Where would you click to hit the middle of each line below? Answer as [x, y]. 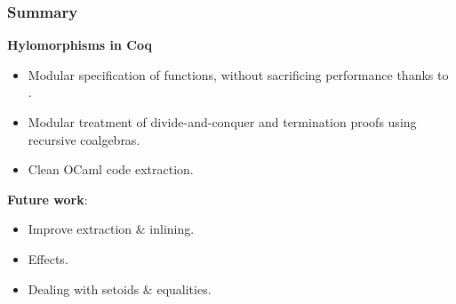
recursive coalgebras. [84, 139]
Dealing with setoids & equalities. [120, 288]
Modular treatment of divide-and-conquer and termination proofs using [222, 122]
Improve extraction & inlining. [111, 229]
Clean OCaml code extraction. [111, 169]
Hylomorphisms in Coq [80, 45]
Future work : [48, 199]
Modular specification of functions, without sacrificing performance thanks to [238, 74]
